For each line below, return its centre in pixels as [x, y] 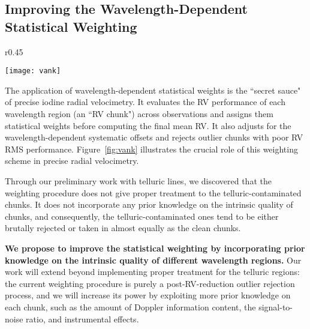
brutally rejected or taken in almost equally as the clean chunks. [123, 228]
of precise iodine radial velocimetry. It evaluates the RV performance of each [145, 102]
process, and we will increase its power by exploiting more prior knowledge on [148, 295]
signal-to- [276, 306]
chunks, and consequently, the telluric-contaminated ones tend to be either [142, 216]
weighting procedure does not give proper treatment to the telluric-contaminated [153, 192]
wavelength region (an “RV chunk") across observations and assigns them [139, 114]
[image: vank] [33, 71]
